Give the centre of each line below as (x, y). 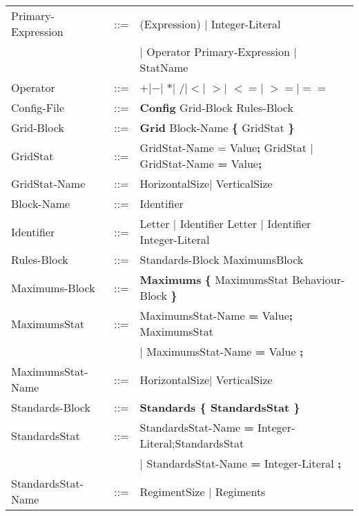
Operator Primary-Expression (218, 51)
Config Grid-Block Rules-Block (216, 107)
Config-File (38, 107)
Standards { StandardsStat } (220, 407)
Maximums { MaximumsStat (214, 279)
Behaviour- (318, 279)
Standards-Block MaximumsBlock (222, 259)
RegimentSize (172, 491)
